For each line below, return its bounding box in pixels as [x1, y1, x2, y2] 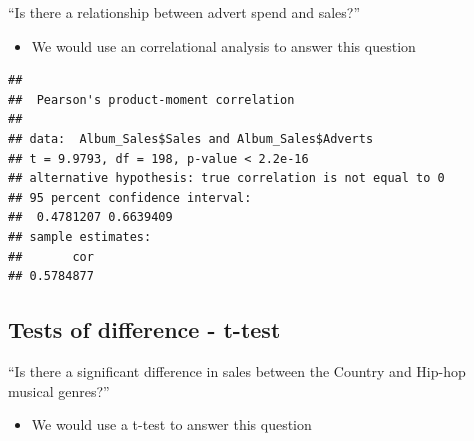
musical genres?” [8, 380, 110, 401]
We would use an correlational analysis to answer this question [31, 35, 416, 56]
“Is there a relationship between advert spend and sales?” [8, 2, 361, 22]
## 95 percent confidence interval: [8, 190, 252, 205]
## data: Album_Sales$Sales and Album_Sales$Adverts [8, 131, 374, 146]
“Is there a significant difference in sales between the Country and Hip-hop [8, 360, 466, 381]
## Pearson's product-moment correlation [8, 92, 295, 107]
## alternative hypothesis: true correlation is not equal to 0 [8, 171, 445, 186]
